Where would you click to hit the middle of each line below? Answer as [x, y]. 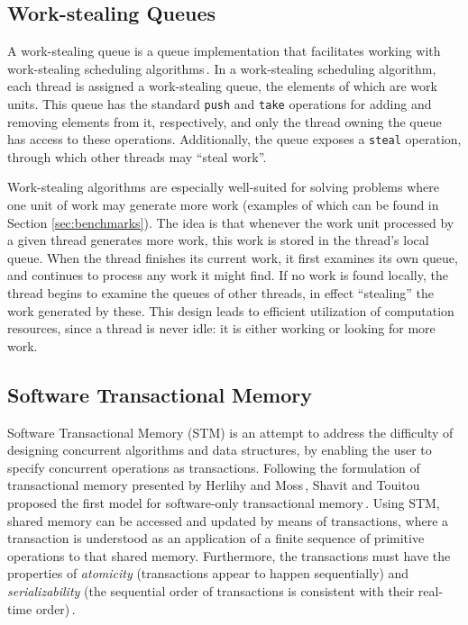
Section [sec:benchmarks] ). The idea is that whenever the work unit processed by [231, 222]
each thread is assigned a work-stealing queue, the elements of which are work [222, 86]
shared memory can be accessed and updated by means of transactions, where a [228, 520]
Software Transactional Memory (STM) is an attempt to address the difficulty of [230, 432]
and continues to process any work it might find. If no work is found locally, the [228, 275]
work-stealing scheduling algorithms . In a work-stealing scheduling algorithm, [222, 68]
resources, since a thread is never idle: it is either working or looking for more [221, 328]
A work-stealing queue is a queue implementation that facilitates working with [224, 51]
